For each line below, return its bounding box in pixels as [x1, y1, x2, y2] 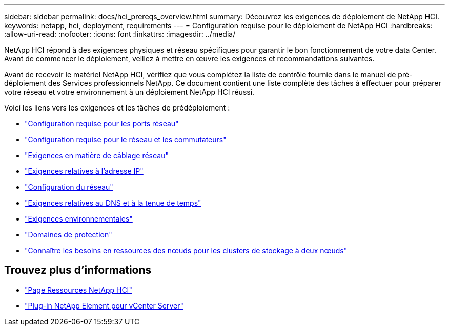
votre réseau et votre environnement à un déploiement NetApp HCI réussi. [4, 87, 255, 96]
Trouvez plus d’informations [4, 263, 152, 277]
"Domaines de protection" [25, 230, 112, 239]
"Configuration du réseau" [25, 183, 113, 191]
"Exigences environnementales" [25, 214, 133, 223]
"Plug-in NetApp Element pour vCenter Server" [25, 301, 183, 310]
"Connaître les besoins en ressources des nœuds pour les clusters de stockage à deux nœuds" [25, 246, 348, 255]
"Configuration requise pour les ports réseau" [25, 119, 179, 128]
